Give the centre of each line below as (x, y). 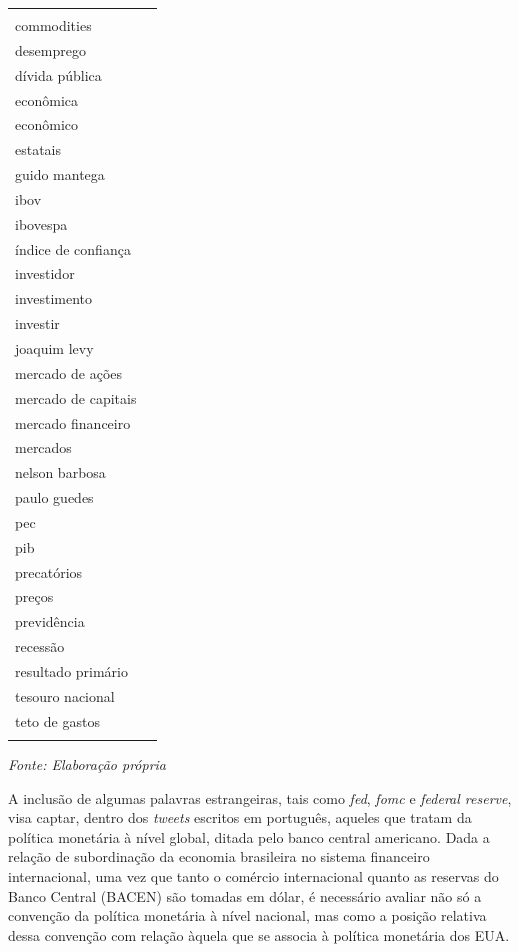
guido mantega (60, 174)
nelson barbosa (60, 472)
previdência (50, 621)
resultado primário (71, 670)
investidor (45, 273)
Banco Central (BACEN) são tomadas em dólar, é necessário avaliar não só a (245, 895)
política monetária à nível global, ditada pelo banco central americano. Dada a (249, 836)
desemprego (50, 49)
